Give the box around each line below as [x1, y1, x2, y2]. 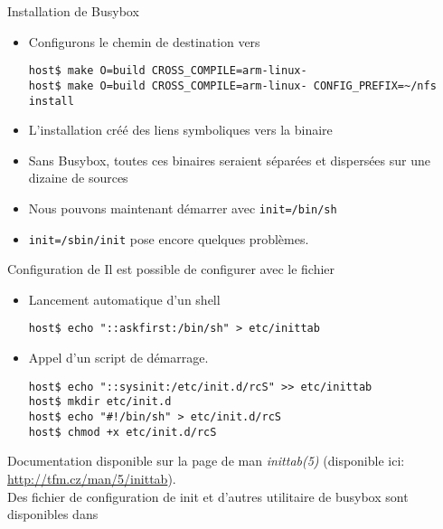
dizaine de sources [28, 168, 128, 187]
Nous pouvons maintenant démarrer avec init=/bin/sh [28, 198, 337, 217]
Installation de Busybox [7, 2, 139, 20]
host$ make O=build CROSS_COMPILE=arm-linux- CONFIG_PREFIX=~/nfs [28, 79, 437, 92]
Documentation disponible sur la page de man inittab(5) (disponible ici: [7, 451, 405, 470]
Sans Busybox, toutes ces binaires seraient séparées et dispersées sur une [28, 150, 430, 169]
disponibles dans [7, 505, 99, 524]
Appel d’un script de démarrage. [28, 348, 209, 367]
